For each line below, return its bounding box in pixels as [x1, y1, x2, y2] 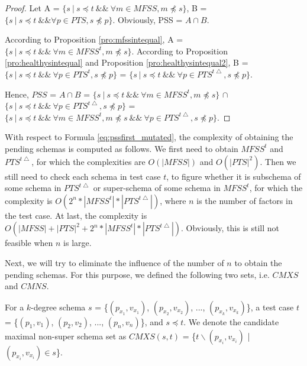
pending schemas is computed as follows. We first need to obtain [5, 142, 238, 154]
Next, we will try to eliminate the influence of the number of [5, 256, 224, 268]
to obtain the [234, 256, 282, 268]
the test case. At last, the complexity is [5, 209, 147, 221]
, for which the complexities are [31, 155, 146, 167]
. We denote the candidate [183, 315, 279, 328]
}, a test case [246, 300, 294, 313]
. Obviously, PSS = [112, 13, 183, 25]
